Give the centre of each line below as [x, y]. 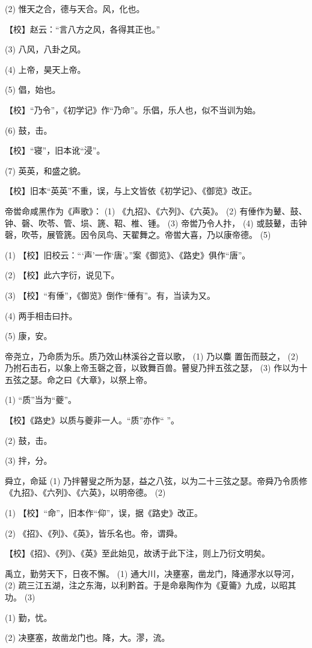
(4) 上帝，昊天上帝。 [45, 69]
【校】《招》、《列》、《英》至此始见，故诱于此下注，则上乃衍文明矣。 [137, 553]
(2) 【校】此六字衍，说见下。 [62, 275]
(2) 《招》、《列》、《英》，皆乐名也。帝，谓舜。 [94, 533]
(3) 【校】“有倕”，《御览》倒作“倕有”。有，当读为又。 [110, 295]
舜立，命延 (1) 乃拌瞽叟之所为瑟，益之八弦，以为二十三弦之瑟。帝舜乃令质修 [156, 480]
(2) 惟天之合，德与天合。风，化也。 [75, 8]
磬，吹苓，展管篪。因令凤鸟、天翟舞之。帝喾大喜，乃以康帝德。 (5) [138, 235]
